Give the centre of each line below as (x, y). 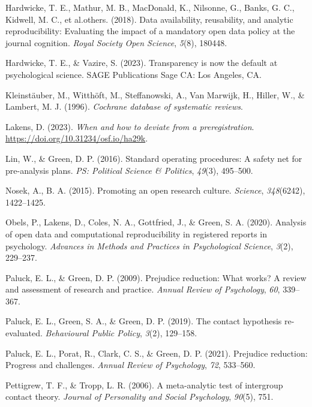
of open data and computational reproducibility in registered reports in (136, 233)
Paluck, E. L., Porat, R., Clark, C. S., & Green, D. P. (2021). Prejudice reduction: (157, 353)
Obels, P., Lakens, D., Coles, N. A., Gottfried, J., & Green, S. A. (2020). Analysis (156, 222)
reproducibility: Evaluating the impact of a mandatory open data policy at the (150, 31)
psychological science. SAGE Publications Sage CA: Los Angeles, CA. (133, 74)
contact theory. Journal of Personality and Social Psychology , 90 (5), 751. (139, 397)
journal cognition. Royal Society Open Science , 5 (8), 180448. (116, 42)
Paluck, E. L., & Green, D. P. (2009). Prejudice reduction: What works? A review (156, 277)
